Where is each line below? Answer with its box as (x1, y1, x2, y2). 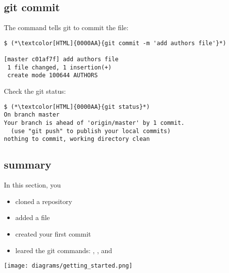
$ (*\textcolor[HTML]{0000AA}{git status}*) (4, 103, 150, 110)
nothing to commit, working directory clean (4, 136, 150, 143)
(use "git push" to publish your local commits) (11, 127, 171, 135)
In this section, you (4, 180, 61, 190)
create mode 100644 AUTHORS (7, 72, 98, 79)
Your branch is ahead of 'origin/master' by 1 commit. (4, 119, 185, 126)
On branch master (4, 111, 60, 119)
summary (4, 157, 51, 172)
